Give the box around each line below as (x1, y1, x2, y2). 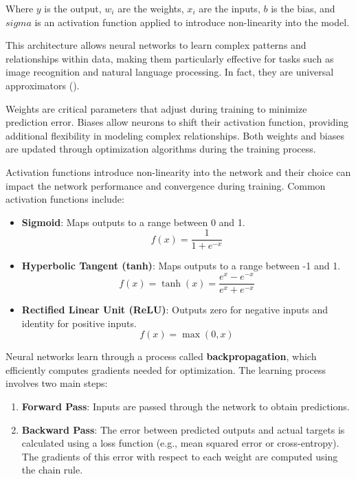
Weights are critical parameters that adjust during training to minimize (5, 101, 307, 115)
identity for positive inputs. (21, 315, 137, 330)
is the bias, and (271, 1, 335, 15)
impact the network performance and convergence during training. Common (5, 178, 326, 192)
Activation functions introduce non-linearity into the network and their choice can (5, 164, 351, 179)
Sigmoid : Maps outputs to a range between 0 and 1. (21, 214, 245, 229)
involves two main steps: (5, 376, 108, 390)
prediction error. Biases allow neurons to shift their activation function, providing (5, 115, 348, 129)
